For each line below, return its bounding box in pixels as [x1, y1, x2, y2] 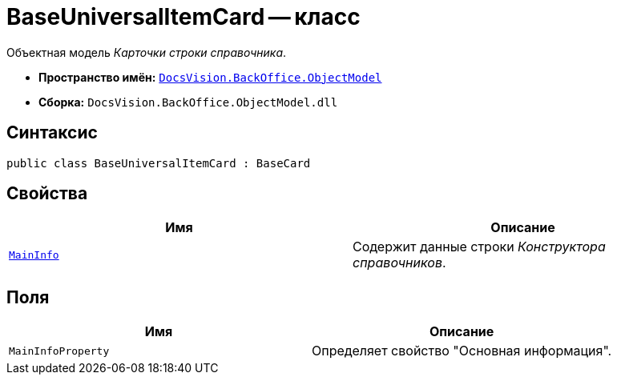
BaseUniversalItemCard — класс [6, 3, 361, 30]
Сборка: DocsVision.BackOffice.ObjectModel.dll [38, 94, 338, 109]
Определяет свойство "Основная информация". [312, 343, 612, 359]
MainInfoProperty [9, 344, 110, 357]
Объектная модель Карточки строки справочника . [6, 45, 287, 59]
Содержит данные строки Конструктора [353, 239, 606, 255]
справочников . [353, 255, 446, 271]
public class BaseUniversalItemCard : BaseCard [6, 156, 311, 170]
